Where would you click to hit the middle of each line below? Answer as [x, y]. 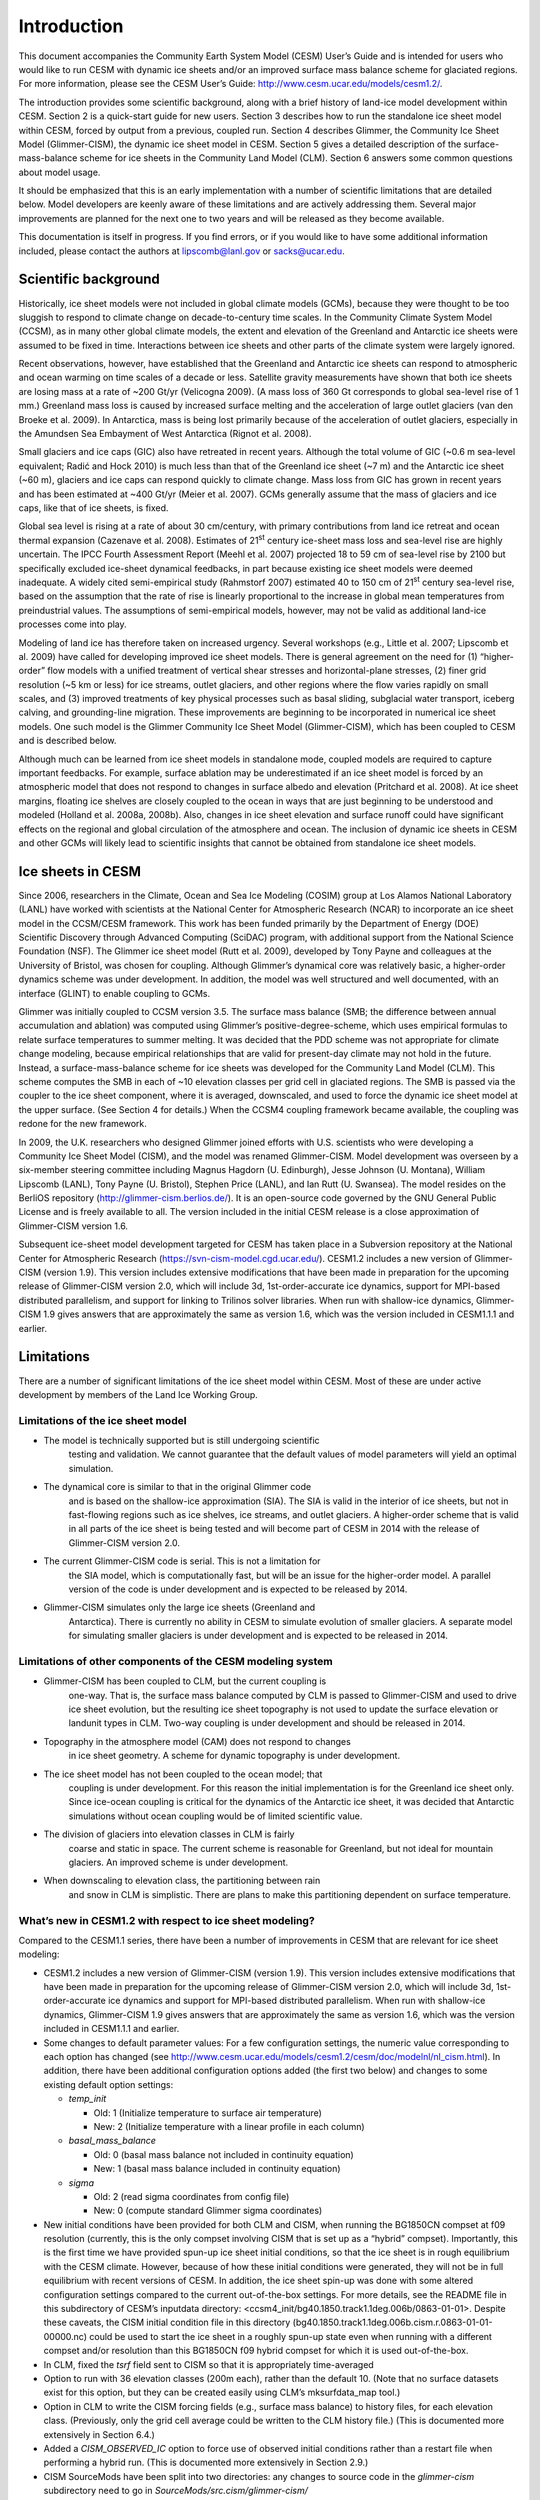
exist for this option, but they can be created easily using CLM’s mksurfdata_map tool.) [222, 2392]
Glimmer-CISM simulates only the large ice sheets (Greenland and [179, 1607]
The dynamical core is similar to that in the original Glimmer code [177, 1487]
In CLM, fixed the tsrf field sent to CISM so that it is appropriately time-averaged [208, 2364]
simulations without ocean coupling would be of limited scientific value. [215, 1816]
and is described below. [67, 741]
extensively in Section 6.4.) [99, 2434]
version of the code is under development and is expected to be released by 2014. [238, 1589]
